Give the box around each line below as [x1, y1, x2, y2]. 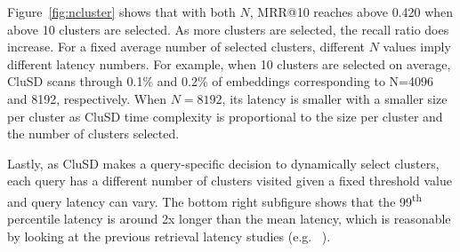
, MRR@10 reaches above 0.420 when [249, 3, 454, 20]
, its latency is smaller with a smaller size [222, 89, 448, 107]
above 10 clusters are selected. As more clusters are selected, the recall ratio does [7, 20, 449, 38]
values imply [383, 37, 451, 56]
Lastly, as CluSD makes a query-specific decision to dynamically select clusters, [7, 154, 440, 172]
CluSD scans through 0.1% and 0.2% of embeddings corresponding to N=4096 [7, 72, 433, 91]
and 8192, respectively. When [7, 89, 167, 107]
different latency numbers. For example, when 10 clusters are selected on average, [7, 54, 451, 73]
